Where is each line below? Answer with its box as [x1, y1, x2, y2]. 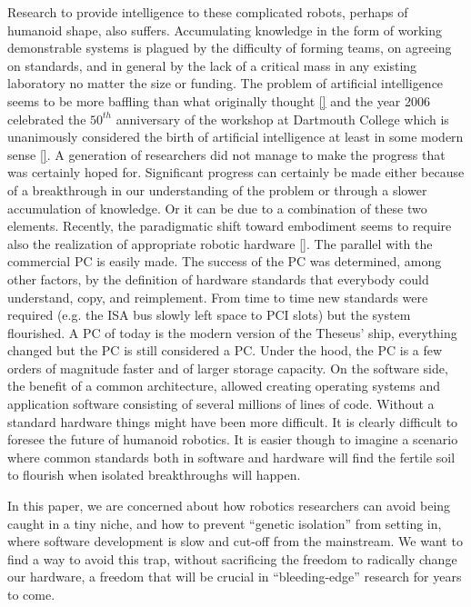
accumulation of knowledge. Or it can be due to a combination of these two [7, 198, 427, 217]
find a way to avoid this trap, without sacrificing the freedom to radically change [7, 549, 457, 568]
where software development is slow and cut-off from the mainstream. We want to [7, 532, 463, 551]
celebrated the [7, 109, 86, 128]
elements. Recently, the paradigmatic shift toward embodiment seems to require [7, 216, 452, 235]
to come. [7, 585, 55, 603]
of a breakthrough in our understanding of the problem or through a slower [7, 180, 427, 199]
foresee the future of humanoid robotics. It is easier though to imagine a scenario [7, 430, 458, 449]
